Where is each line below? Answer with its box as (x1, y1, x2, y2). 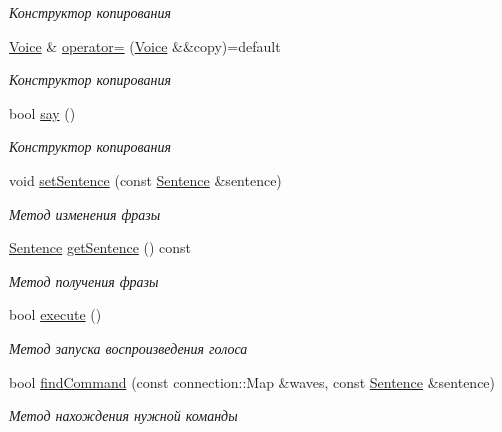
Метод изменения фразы (9, 203, 161, 224)
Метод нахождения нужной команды (9, 405, 238, 426)
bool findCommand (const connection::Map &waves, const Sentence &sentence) (9, 371, 496, 392)
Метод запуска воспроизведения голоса (9, 337, 248, 358)
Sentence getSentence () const (9, 237, 192, 258)
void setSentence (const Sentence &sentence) (9, 169, 282, 190)
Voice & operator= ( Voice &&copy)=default (9, 35, 281, 56)
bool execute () (9, 304, 102, 325)
